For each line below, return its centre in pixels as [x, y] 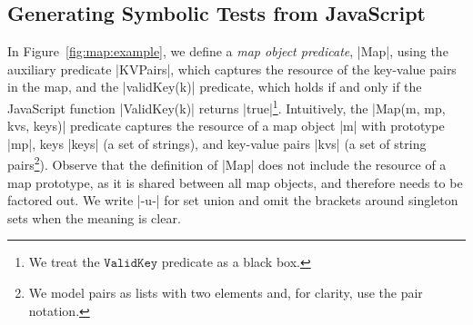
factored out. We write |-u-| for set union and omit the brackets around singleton [233, 200]
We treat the [64, 262]
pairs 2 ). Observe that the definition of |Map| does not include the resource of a [227, 163]
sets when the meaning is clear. [94, 217]
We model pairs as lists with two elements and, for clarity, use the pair [226, 293]
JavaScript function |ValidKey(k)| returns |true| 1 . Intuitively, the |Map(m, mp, [226, 106]
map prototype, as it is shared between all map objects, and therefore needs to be [235, 182]
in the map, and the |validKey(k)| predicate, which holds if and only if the [215, 87]
